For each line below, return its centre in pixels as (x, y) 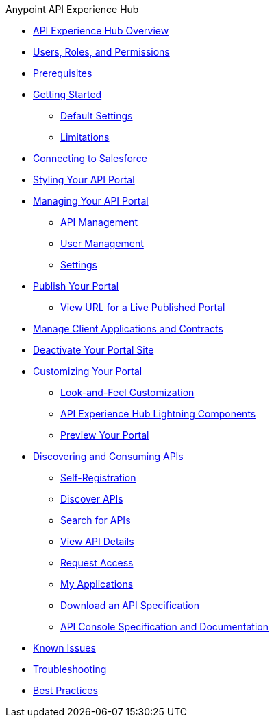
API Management (99, 222)
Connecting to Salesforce (90, 158)
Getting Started (67, 94)
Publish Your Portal (76, 286)
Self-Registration (98, 478)
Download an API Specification (130, 605)
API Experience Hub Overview (101, 31)
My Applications (97, 584)
